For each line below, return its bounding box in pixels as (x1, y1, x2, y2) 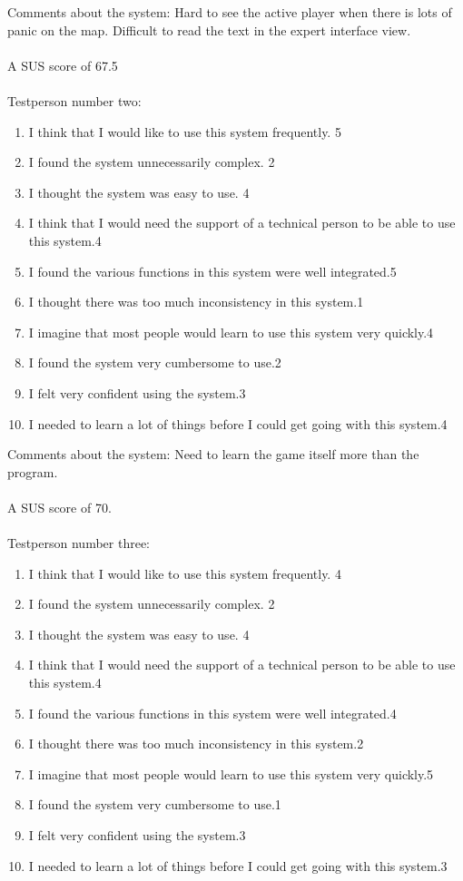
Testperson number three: (7, 533, 150, 553)
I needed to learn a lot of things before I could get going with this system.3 (28, 856, 448, 875)
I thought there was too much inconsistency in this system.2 (28, 734, 364, 753)
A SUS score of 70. (7, 497, 112, 516)
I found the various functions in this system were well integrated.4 (28, 703, 397, 722)
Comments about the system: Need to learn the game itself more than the (7, 445, 419, 464)
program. (7, 462, 58, 481)
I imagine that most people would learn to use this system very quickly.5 (28, 764, 434, 783)
